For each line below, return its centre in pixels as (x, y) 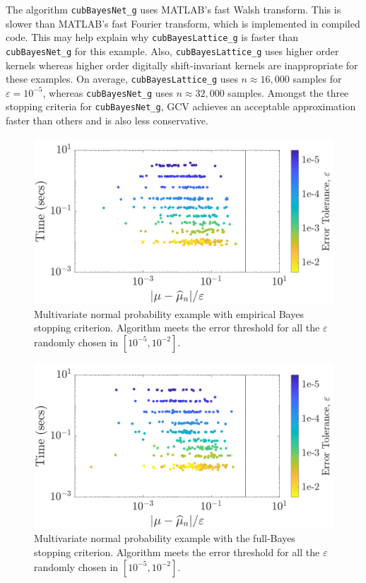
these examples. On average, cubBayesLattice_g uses (122, 79)
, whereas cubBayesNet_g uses (108, 92)
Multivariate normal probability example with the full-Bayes (165, 538)
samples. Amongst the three (288, 92)
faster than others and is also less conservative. (107, 120)
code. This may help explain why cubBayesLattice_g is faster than (152, 37)
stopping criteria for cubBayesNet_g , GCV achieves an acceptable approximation (181, 106)
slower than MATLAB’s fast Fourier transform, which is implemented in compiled (183, 23)
